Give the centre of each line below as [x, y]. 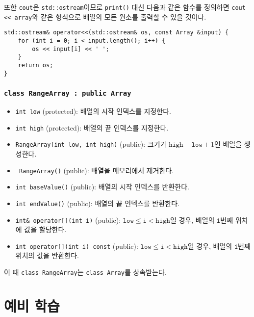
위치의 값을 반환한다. [47, 255]
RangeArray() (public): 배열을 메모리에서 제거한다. [96, 170]
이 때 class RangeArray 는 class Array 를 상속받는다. [85, 272]
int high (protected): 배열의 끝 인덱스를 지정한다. [92, 127]
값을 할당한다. [45, 229]
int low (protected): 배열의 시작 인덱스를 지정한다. [93, 111]
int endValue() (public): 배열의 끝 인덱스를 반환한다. [97, 203]
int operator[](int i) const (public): [77, 246]
